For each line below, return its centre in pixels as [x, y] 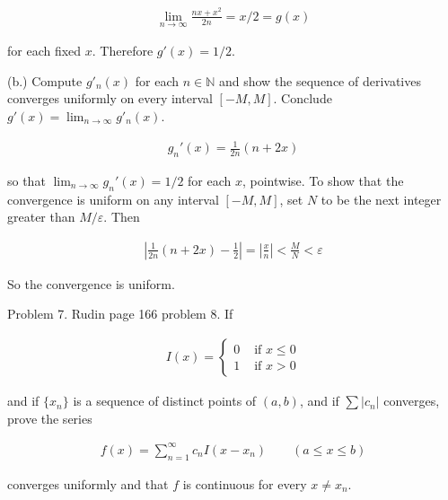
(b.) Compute [45, 80]
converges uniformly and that [88, 483]
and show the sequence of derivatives [320, 80]
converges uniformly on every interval [110, 98]
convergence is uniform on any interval [113, 199]
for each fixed [44, 51]
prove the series [50, 418]
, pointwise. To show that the [323, 180]
